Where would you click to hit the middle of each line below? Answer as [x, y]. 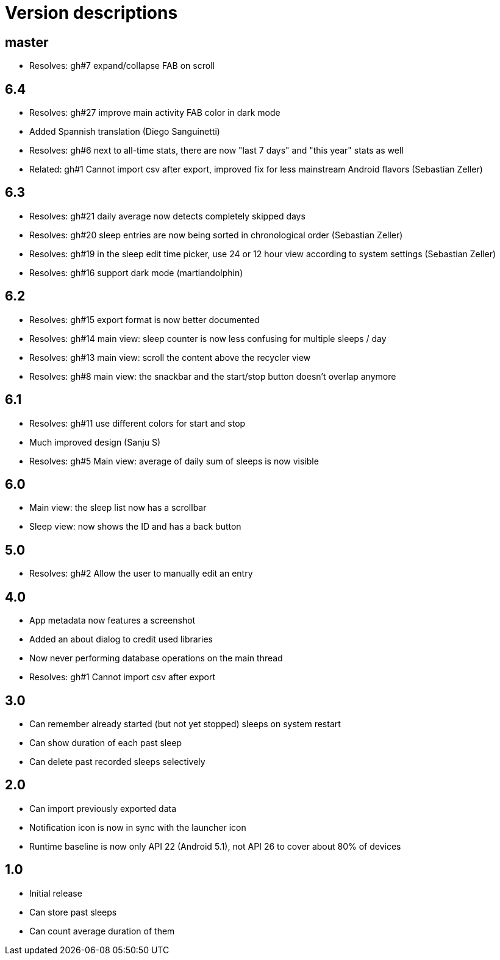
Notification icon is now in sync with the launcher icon [138, 827]
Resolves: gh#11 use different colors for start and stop [137, 423]
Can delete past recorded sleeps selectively [117, 761]
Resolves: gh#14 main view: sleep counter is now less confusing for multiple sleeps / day [208, 338]
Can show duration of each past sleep [106, 742]
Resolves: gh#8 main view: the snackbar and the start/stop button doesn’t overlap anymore [213, 376]
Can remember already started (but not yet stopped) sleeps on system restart [185, 724]
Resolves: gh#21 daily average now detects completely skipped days [167, 216]
